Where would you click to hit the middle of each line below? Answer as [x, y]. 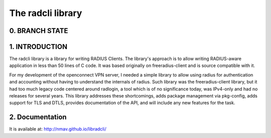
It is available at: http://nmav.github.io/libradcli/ [58, 129]
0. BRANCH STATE [39, 31]
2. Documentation [38, 117]
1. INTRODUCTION [38, 47]
